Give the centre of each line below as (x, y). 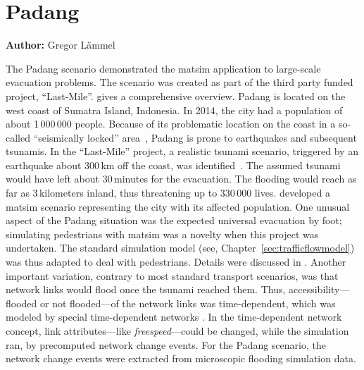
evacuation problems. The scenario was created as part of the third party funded (180, 82)
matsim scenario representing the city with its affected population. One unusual (178, 206)
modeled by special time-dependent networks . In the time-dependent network (174, 317)
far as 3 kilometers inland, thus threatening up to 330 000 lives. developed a (168, 193)
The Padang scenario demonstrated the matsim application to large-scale (163, 68)
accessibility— (319, 289)
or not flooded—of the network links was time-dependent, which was (188, 303)
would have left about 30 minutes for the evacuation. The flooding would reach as (181, 179)
